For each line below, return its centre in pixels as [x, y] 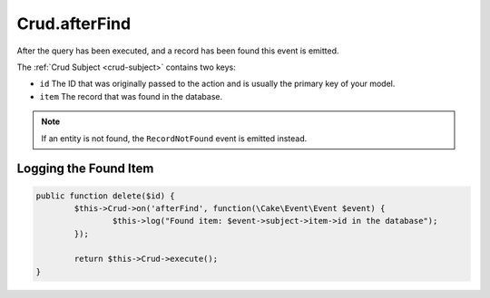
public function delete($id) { [106, 196]
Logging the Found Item [85, 169]
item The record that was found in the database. [131, 96]
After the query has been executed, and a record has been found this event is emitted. [178, 51]
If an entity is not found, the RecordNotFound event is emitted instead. [174, 138]
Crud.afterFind [74, 24]
